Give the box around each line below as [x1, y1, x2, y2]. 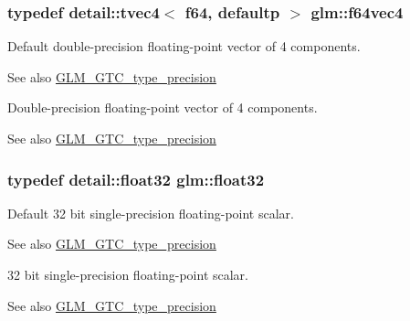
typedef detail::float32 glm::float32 [7, 167, 265, 190]
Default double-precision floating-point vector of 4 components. [7, 37, 361, 56]
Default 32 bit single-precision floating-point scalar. [7, 203, 294, 222]
